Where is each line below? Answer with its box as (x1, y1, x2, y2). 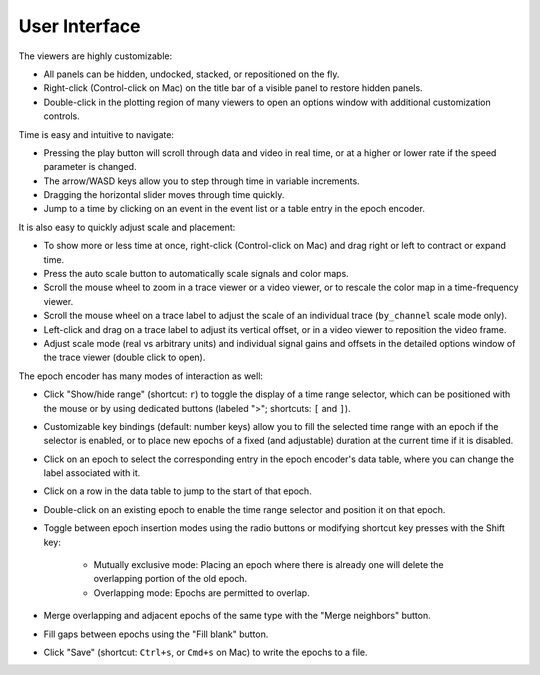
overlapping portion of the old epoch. (93, 573, 248, 585)
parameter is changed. (43, 161, 137, 173)
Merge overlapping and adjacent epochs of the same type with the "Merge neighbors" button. (43, 610, 431, 622)
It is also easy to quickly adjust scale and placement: (18, 221, 236, 233)
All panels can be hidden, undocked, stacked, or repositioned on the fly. (43, 68, 340, 80)
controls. (43, 110, 80, 122)
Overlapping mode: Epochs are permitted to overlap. (93, 586, 310, 599)
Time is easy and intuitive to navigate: (18, 128, 175, 140)
